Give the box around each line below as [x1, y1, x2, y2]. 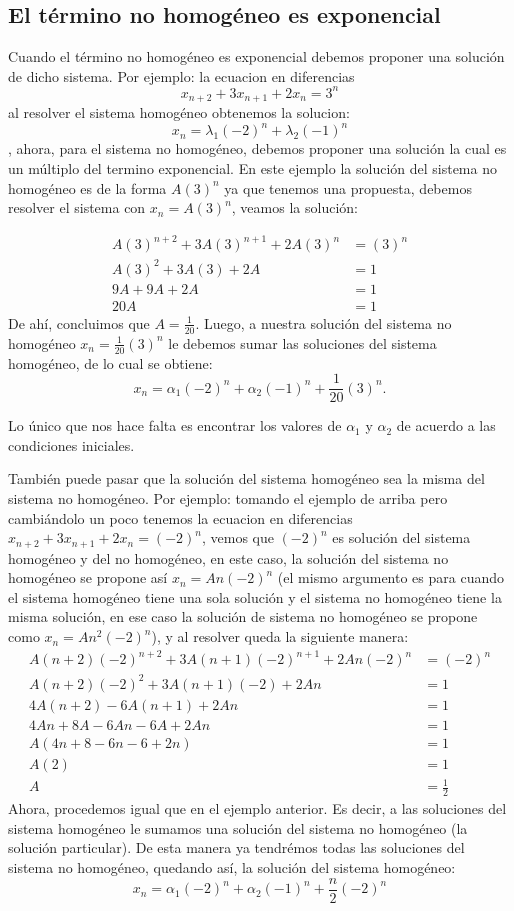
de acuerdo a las [396, 415, 496, 436]
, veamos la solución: [231, 197, 358, 218]
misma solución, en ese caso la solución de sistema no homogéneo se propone [8, 606, 478, 627]
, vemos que [201, 527, 274, 548]
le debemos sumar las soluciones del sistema [168, 332, 437, 353]
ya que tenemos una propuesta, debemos [224, 177, 472, 198]
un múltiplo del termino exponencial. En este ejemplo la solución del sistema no [8, 158, 497, 179]
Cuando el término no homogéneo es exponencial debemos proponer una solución [8, 46, 505, 67]
